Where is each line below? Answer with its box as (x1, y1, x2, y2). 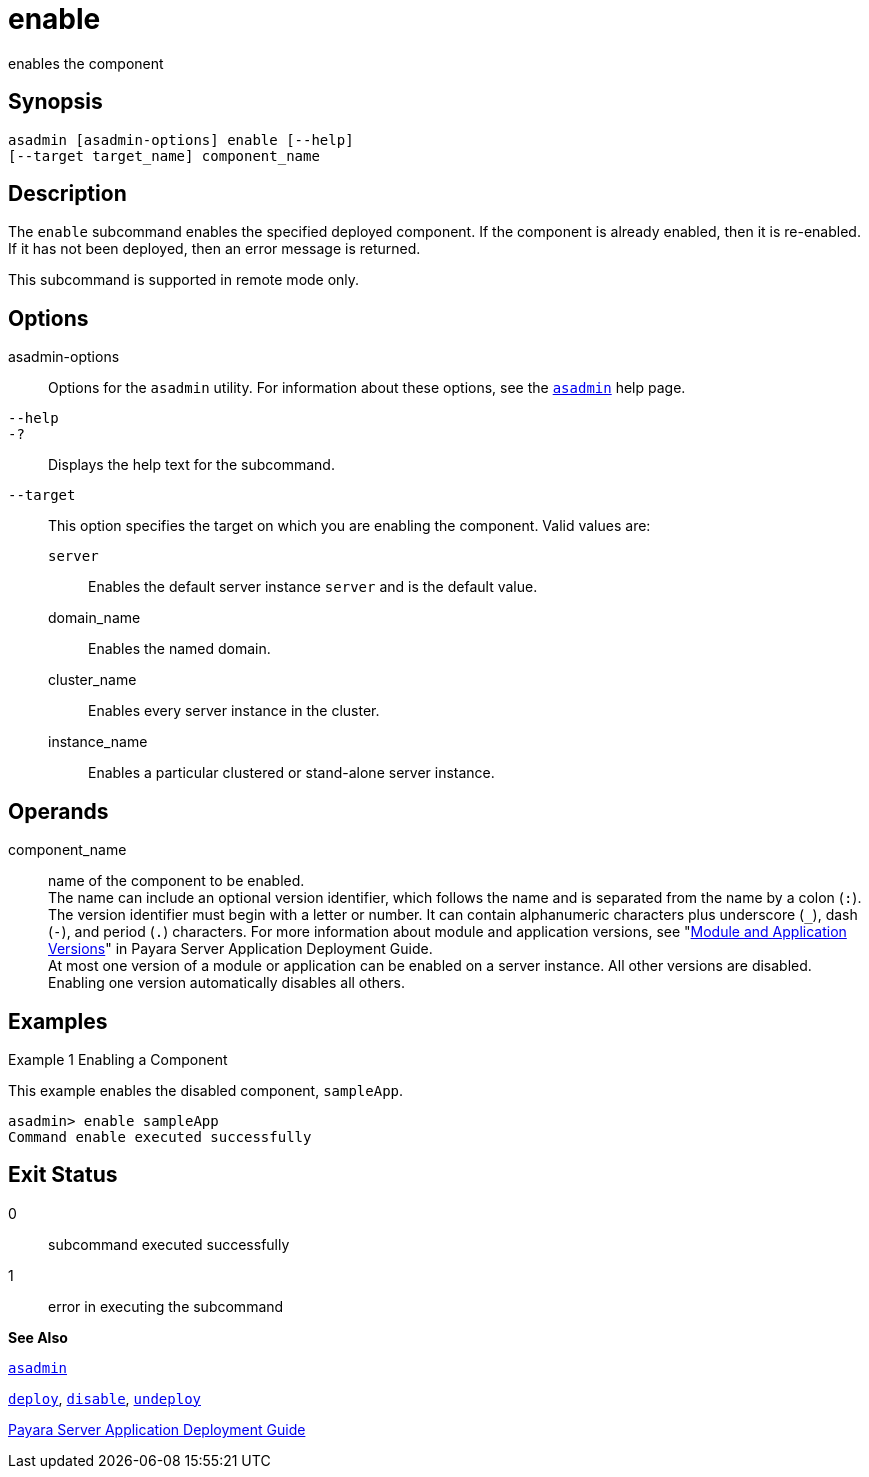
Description (8, 181, 127, 207)
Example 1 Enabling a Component (8, 1050, 228, 1068)
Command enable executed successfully (8, 1128, 312, 1145)
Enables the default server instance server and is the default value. (88, 578, 538, 596)
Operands (8, 798, 109, 824)
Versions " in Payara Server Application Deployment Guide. (48, 940, 433, 958)
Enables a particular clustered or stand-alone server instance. (88, 764, 495, 782)
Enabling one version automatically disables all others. (48, 974, 405, 992)
